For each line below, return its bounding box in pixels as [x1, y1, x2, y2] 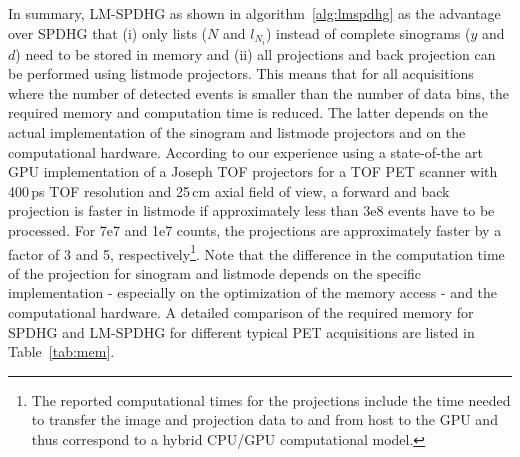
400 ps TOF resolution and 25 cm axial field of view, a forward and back [8, 180, 450, 201]
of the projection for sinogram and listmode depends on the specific [8, 262, 422, 283]
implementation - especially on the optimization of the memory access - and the [8, 282, 498, 303]
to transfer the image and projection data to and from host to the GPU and [31, 409, 498, 430]
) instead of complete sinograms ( [266, 22, 471, 43]
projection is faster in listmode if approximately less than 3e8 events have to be [8, 200, 495, 221]
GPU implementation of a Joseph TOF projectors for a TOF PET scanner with [8, 161, 498, 182]
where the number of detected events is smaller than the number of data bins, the [8, 82, 509, 103]
